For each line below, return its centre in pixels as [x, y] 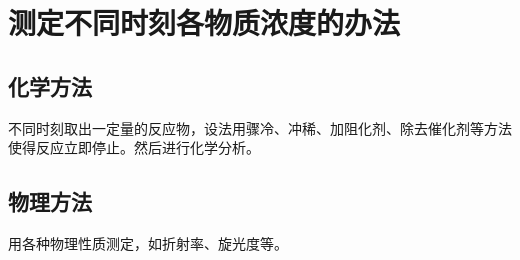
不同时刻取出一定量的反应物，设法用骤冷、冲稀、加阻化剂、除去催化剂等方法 [260, 127]
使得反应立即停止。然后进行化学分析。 [134, 147]
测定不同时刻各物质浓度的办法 [204, 22]
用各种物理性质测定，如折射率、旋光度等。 [148, 242]
